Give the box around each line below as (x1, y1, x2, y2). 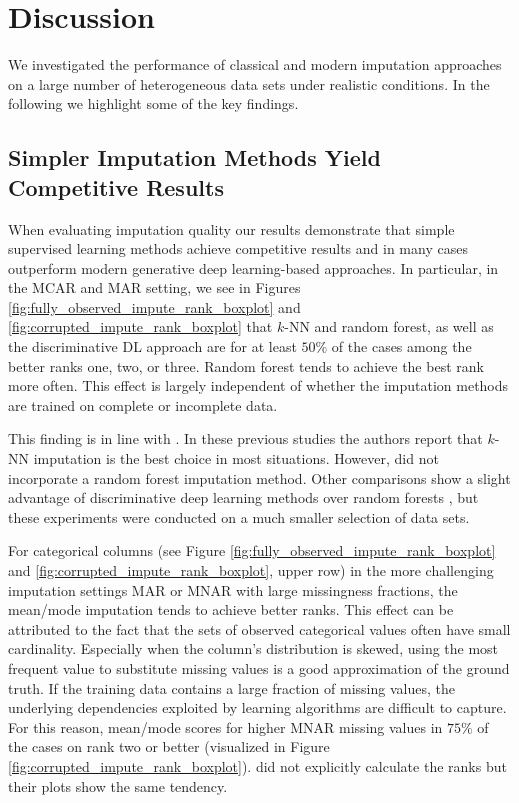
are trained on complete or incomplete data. (8, 394, 278, 415)
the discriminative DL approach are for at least (8, 336, 297, 357)
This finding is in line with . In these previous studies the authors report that (8, 428, 483, 449)
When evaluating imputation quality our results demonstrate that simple (8, 218, 455, 239)
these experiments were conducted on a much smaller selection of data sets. (8, 506, 470, 527)
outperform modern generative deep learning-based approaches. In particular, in (8, 257, 499, 278)
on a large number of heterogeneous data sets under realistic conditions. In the (8, 73, 490, 94)
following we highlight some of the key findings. (8, 93, 299, 114)
